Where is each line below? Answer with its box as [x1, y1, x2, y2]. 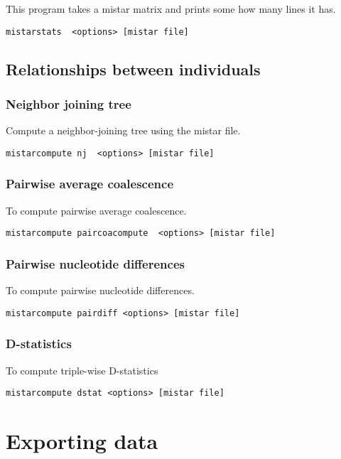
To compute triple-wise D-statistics [6, 362, 158, 377]
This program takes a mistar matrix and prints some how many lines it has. [6, 1, 336, 16]
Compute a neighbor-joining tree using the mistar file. [6, 123, 241, 138]
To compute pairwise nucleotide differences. [6, 283, 195, 298]
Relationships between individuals [6, 58, 261, 80]
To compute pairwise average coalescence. [6, 202, 187, 217]
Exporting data [6, 426, 158, 455]
